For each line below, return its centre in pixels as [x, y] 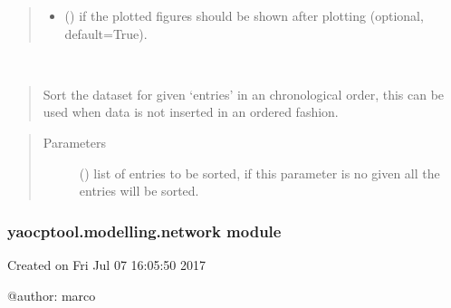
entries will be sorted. [139, 191]
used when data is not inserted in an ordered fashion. [191, 112]
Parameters [74, 142]
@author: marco [52, 295]
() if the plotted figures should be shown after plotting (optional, [244, 15]
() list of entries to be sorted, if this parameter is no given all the [259, 173]
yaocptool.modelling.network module [144, 231]
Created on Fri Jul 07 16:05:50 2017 [107, 264]
